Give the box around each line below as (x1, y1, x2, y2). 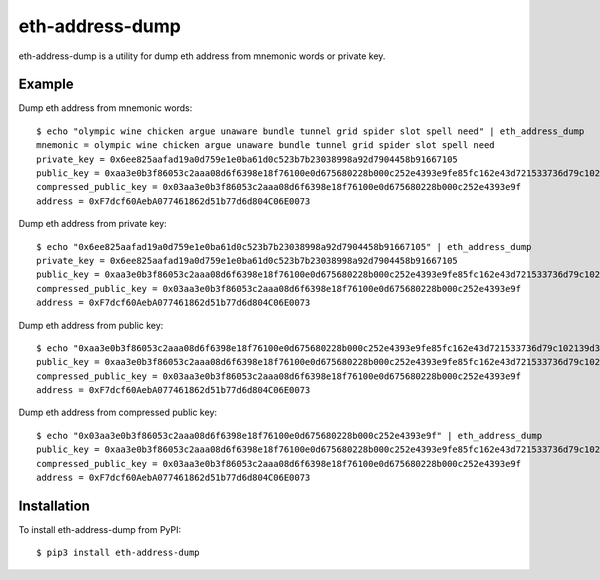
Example (18, 76, 74, 93)
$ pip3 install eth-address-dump (36, 547, 200, 559)
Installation (18, 497, 90, 514)
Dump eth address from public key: (18, 319, 164, 331)
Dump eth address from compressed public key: (18, 406, 218, 419)
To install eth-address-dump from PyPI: (18, 523, 182, 535)
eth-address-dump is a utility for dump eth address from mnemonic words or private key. (18, 50, 386, 62)
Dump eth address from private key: (18, 218, 167, 230)
